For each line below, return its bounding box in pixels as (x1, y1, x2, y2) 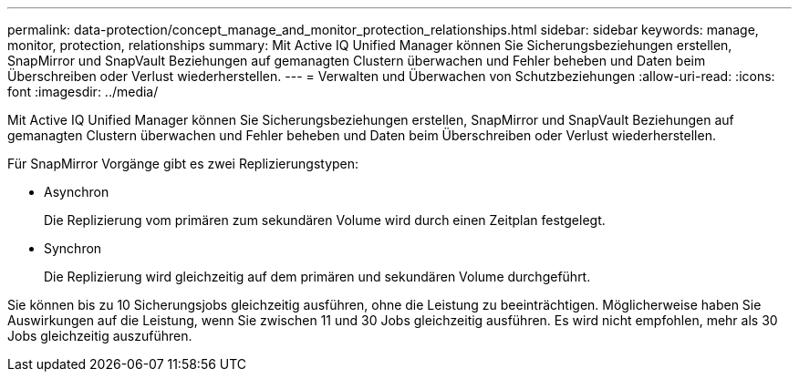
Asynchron (44, 184, 109, 200)
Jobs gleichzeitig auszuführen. (7, 328, 192, 343)
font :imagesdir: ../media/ (7, 84, 159, 99)
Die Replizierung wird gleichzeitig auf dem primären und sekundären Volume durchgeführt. (44, 269, 591, 284)
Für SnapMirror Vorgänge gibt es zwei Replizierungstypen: (7, 156, 359, 171)
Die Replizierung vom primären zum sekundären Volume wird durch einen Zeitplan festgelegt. (44, 212, 606, 228)
